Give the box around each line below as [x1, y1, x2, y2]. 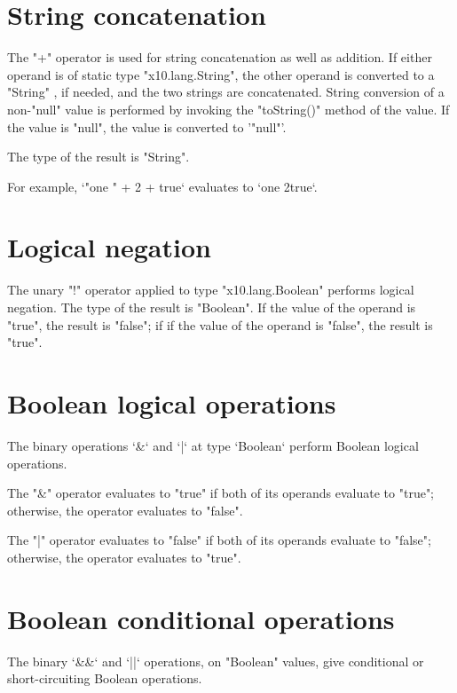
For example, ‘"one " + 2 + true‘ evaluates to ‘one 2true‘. [7, 177, 318, 195]
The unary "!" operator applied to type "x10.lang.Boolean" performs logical [7, 280, 414, 299]
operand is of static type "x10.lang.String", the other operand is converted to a [7, 65, 435, 83]
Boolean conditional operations [7, 600, 395, 636]
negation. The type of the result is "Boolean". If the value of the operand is [7, 298, 416, 316]
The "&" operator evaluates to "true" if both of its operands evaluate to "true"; [7, 484, 435, 502]
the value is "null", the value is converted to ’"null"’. [7, 117, 287, 136]
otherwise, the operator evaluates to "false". [7, 500, 243, 519]
